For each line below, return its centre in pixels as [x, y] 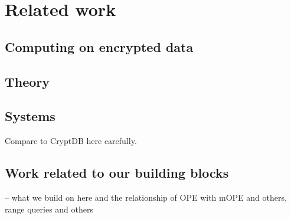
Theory [27, 81]
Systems [30, 116]
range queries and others [49, 209]
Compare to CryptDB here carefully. [71, 141]
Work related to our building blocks [117, 173]
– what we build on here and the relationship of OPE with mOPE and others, [146, 197]
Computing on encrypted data [99, 46]
